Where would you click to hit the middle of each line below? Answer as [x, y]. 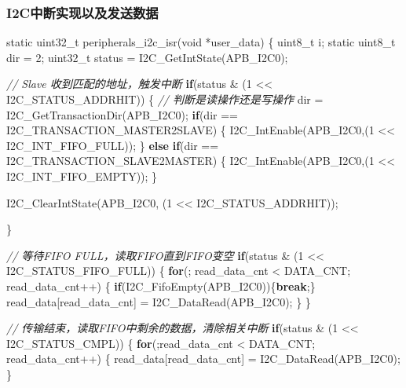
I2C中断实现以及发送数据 [82, 12]
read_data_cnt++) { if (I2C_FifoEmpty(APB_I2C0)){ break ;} [161, 286]
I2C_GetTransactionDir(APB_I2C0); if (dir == [122, 114]
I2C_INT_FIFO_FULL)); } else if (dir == [113, 145]
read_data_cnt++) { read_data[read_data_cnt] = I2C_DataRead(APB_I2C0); [203, 359]
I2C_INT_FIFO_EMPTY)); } [82, 176]
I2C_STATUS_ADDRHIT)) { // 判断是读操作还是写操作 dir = [165, 99]
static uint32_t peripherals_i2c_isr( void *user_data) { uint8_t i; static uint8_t [201, 42]
